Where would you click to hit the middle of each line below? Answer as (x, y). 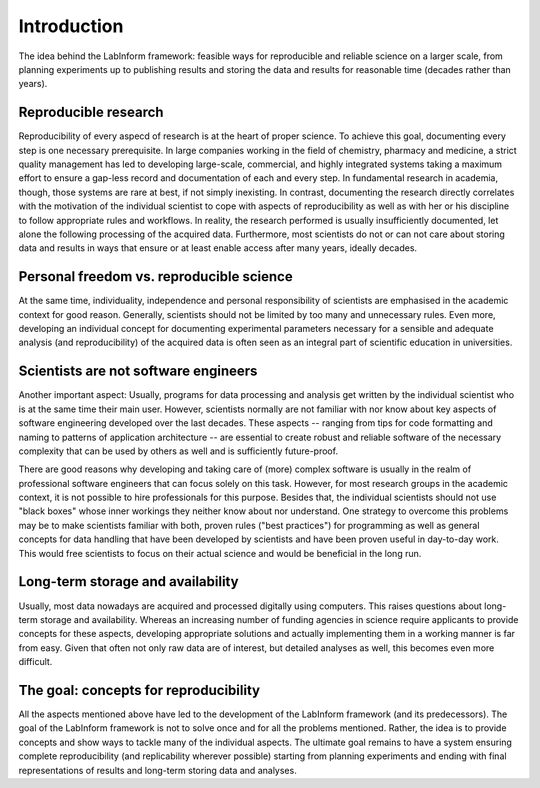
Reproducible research (91, 112)
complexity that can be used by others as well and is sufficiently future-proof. (178, 451)
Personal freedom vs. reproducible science (156, 276)
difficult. (35, 662)
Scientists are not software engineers (138, 371)
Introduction (71, 26)
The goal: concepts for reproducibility (139, 690)
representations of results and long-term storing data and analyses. (157, 770)
